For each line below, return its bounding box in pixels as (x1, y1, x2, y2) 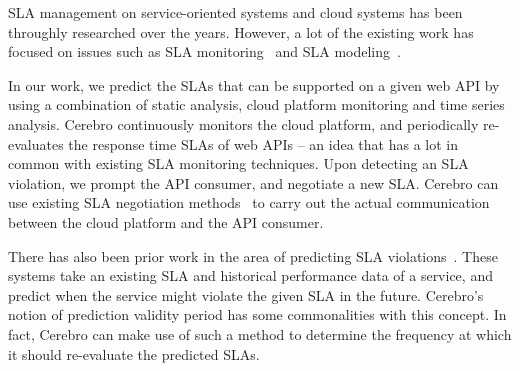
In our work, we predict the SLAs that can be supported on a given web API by (8, 74, 500, 95)
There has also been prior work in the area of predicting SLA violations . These (8, 245, 498, 266)
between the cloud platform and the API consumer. (8, 211, 324, 232)
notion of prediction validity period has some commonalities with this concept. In (8, 304, 507, 325)
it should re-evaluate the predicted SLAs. (8, 343, 260, 364)
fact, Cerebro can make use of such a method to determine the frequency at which (8, 323, 512, 344)
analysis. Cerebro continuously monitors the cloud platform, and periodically (8, 113, 479, 134)
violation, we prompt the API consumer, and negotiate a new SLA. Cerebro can (8, 172, 499, 193)
